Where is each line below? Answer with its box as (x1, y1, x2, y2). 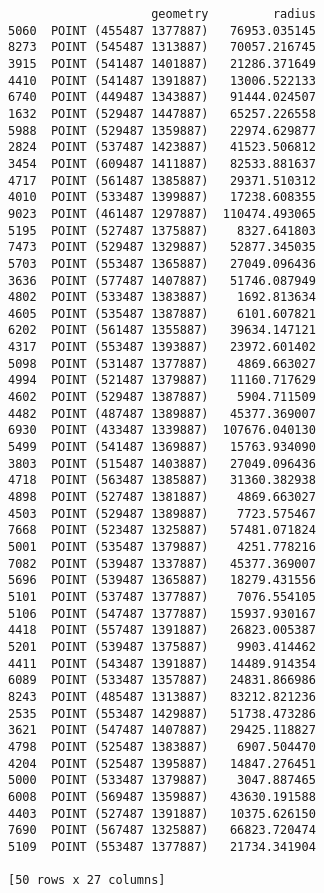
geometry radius (151, 7, 316, 21)
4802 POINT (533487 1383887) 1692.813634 (8, 290, 316, 305)
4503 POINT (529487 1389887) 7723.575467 (8, 506, 316, 521)
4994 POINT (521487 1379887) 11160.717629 (8, 373, 316, 388)
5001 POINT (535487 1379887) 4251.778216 (8, 540, 316, 554)
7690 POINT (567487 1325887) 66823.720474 (8, 823, 316, 838)
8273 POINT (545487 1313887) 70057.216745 (8, 40, 316, 55)
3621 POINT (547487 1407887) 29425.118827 (8, 723, 316, 738)
